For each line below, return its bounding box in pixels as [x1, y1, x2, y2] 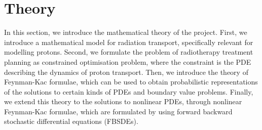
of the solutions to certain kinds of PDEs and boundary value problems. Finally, [4, 86, 253, 97]
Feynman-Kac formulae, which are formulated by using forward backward [4, 106, 233, 116]
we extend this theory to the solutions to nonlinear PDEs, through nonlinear [4, 96, 242, 107]
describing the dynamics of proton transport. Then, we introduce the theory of [4, 66, 248, 77]
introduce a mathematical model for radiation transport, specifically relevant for [4, 36, 253, 47]
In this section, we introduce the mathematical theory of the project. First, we [4, 27, 247, 37]
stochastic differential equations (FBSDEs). [4, 116, 138, 126]
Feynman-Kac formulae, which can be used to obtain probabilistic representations [4, 76, 258, 87]
